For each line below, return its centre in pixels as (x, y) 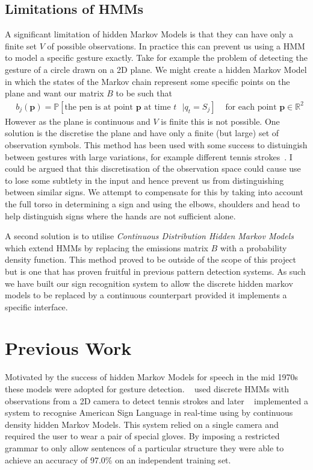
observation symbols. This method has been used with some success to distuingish (156, 144)
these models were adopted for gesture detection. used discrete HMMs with (147, 389)
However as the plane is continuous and (78, 121)
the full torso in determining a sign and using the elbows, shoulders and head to (153, 203)
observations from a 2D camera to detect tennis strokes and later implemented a (156, 400)
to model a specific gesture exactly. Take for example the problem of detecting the (156, 58)
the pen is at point (99, 107)
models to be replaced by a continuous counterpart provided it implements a (146, 295)
